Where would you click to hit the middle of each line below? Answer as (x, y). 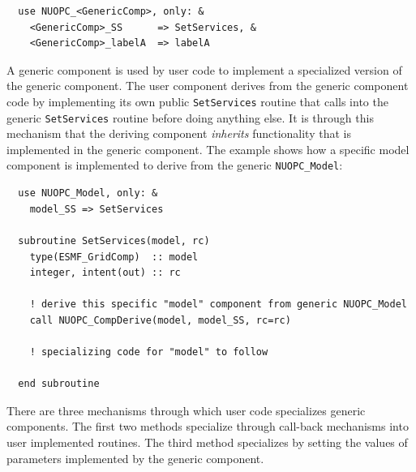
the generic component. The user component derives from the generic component (208, 86)
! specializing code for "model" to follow (149, 352)
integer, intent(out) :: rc (105, 273)
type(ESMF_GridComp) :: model (114, 257)
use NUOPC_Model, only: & (88, 193)
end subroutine (59, 384)
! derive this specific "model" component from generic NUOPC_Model (218, 305)
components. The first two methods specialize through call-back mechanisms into (208, 426)
